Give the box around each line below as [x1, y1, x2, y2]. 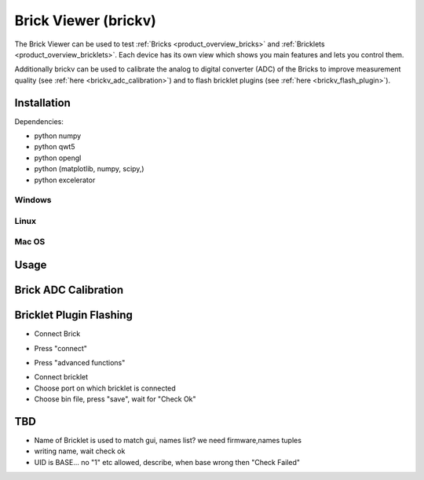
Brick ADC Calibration [14, 284, 124, 297]
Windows [14, 195, 52, 206]
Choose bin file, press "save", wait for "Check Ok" [34, 394, 196, 404]
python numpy [34, 131, 82, 141]
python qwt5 [34, 142, 75, 152]
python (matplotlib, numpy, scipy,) [34, 164, 144, 174]
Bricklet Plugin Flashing [14, 309, 133, 322]
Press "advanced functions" [34, 357, 126, 367]
